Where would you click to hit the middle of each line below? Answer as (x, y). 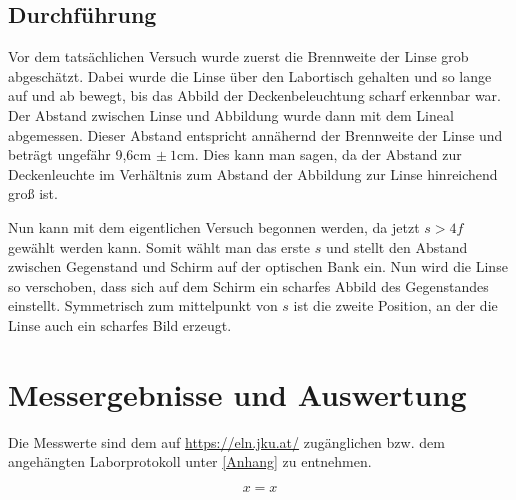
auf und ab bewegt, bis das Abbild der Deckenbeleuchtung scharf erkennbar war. (254, 95)
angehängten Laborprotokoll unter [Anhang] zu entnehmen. (190, 461)
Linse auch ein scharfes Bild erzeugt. (120, 324)
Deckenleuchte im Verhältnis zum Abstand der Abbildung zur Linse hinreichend (253, 173)
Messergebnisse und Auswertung (237, 393)
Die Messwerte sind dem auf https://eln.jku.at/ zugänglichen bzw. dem (226, 441)
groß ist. (33, 193)
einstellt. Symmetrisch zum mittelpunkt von (143, 305)
